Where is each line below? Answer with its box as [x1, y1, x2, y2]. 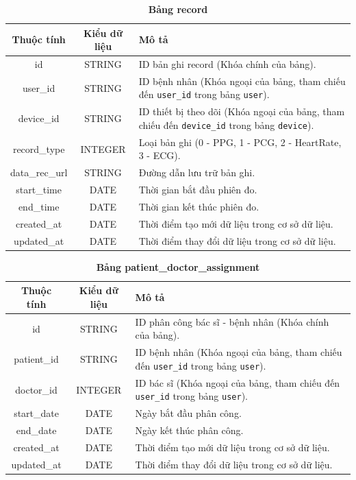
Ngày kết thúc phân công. [135, 423, 244, 437]
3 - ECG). [138, 148, 181, 163]
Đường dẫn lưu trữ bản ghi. [138, 165, 255, 180]
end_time [18, 200, 60, 213]
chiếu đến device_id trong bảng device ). [138, 117, 314, 132]
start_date [14, 406, 59, 420]
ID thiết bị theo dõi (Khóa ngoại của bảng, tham [138, 104, 345, 119]
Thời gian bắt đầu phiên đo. [138, 182, 257, 197]
